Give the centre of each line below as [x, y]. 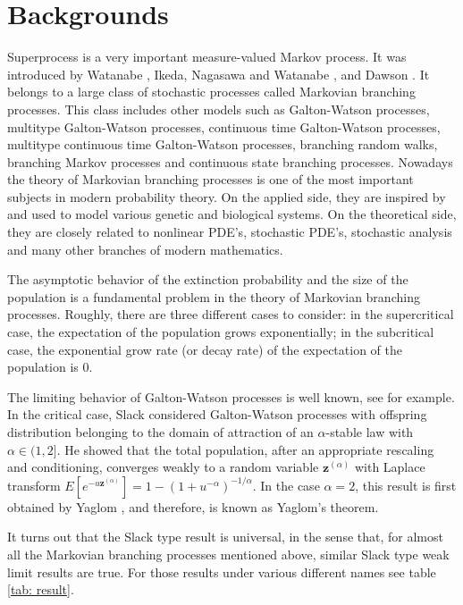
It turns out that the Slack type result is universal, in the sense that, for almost [225, 537]
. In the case [286, 485]
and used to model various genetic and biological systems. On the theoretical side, [232, 214]
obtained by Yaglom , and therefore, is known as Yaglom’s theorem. [193, 506]
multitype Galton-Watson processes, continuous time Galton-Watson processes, [224, 126]
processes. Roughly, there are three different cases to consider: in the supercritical [231, 314]
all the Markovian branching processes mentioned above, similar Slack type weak [228, 554]
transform [34, 485]
